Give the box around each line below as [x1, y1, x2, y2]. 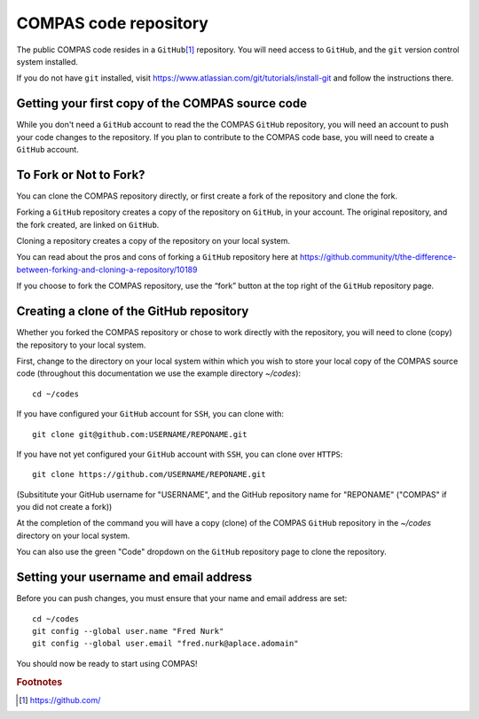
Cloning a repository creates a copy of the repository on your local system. [16, 236, 291, 246]
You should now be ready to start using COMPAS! [16, 658, 199, 668]
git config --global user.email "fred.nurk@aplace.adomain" [32, 638, 299, 649]
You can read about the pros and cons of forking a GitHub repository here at [16, 252, 298, 262]
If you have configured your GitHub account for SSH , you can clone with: [16, 409, 284, 419]
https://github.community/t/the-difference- [299, 252, 457, 262]
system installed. [16, 56, 79, 66]
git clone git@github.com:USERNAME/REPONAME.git [32, 429, 247, 439]
